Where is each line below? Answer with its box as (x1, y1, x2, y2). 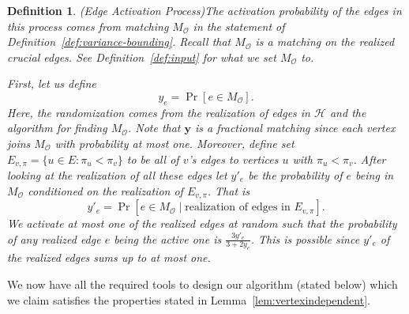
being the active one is (114, 230, 222, 247)
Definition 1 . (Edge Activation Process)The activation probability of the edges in (7, 2, 402, 18)
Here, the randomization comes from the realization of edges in (7, 104, 310, 120)
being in (355, 167, 394, 183)
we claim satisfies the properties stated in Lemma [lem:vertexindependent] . (7, 291, 370, 308)
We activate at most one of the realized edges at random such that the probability (7, 215, 397, 232)
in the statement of (193, 17, 285, 34)
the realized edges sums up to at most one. (7, 249, 211, 266)
